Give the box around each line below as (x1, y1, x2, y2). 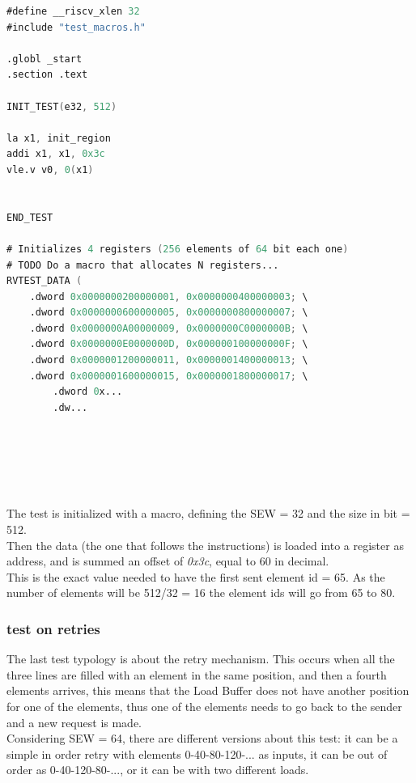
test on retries (6, 618, 100, 638)
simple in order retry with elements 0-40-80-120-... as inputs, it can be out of (6, 745, 388, 762)
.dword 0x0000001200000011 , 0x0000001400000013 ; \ (29, 354, 308, 366)
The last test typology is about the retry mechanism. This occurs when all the (6, 650, 395, 667)
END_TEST (6, 211, 53, 223)
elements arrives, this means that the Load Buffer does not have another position (6, 682, 410, 699)
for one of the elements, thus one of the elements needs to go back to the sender (6, 697, 402, 714)
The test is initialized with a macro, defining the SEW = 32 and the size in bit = (6, 505, 410, 522)
